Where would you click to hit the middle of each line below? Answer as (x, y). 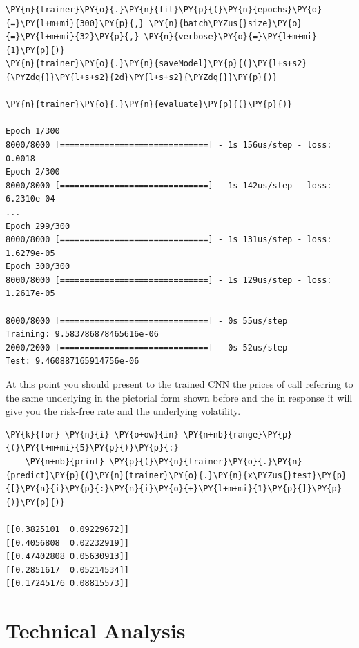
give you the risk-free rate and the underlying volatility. (123, 411)
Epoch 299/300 (38, 226)
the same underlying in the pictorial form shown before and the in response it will (179, 397)
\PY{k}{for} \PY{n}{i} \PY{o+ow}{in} (92, 434)
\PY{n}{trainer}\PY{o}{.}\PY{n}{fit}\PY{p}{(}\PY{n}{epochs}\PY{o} (164, 10)
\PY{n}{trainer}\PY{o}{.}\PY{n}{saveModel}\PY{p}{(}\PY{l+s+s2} (156, 64)
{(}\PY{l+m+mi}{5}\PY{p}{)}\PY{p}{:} (92, 448)
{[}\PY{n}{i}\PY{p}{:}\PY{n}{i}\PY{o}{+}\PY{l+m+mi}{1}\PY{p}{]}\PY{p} (174, 489)
